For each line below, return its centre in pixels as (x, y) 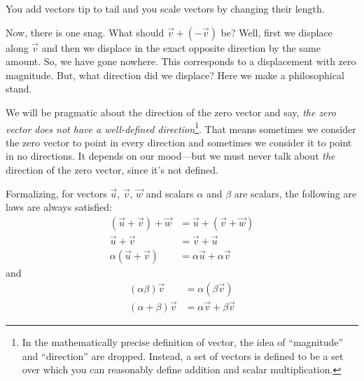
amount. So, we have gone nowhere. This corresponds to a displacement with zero (181, 61)
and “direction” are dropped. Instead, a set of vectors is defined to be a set (183, 355)
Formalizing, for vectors (56, 193)
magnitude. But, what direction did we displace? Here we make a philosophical (175, 75)
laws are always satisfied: (59, 207)
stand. (19, 89)
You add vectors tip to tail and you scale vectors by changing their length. (165, 8)
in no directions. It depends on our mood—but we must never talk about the (170, 156)
